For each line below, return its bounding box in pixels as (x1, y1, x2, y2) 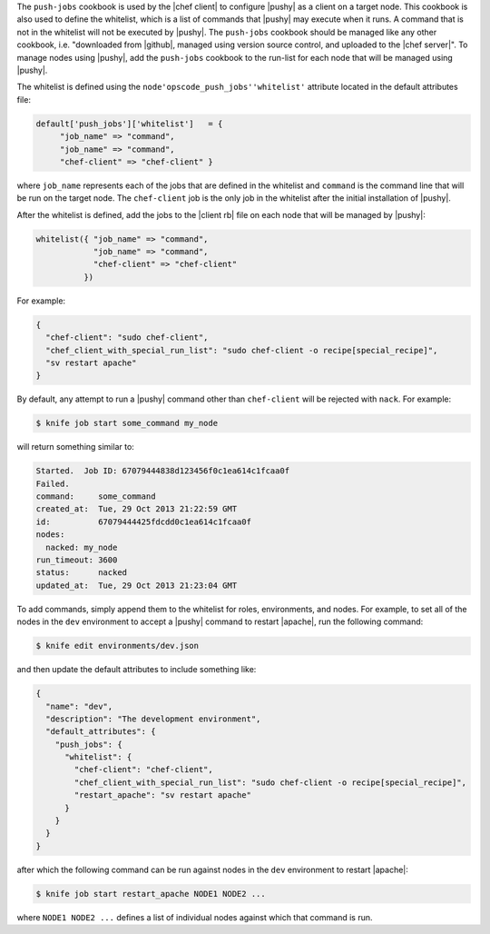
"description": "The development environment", (45, 713, 261, 724)
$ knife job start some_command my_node (35, 418, 218, 429)
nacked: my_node (45, 542, 118, 552)
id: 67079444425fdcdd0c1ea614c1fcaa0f (35, 516, 251, 527)
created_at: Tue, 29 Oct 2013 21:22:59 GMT (35, 504, 238, 514)
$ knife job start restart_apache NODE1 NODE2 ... (35, 889, 267, 899)
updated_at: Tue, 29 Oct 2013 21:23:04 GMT (35, 580, 238, 591)
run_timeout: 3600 (35, 555, 118, 565)
